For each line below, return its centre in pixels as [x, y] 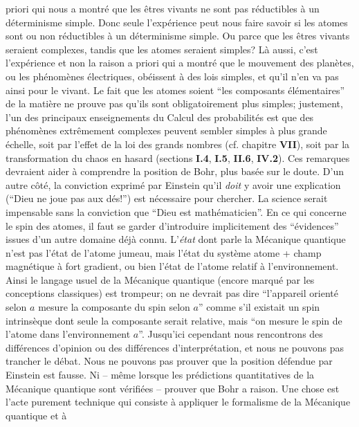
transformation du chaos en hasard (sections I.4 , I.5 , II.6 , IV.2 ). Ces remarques [178, 157]
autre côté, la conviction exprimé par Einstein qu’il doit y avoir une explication [173, 184]
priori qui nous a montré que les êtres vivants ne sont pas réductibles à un [163, 8]
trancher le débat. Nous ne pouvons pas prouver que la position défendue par [169, 361]
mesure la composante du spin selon [114, 307]
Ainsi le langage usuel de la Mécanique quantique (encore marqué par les [160, 279]
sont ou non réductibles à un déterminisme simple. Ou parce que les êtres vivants [178, 36]
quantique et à [36, 415]
